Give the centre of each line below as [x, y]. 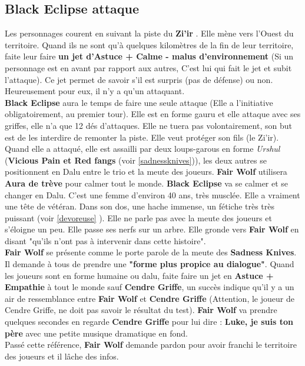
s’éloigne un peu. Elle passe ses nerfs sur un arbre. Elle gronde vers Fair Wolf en [152, 229]
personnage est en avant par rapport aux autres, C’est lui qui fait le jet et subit [148, 67]
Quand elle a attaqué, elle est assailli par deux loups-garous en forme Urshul [142, 149]
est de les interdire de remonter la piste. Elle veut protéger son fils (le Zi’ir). [142, 137]
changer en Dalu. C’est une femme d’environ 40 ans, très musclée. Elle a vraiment [152, 194]
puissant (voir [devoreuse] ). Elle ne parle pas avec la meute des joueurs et [138, 217]
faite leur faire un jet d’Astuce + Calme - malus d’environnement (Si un [149, 56]
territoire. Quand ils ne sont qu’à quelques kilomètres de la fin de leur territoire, [149, 44]
